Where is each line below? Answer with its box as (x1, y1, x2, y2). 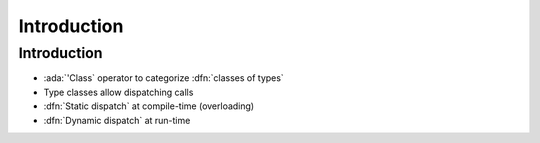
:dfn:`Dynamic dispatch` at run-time (43, 114, 191, 126)
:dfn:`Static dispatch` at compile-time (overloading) (43, 100, 255, 112)
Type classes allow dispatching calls (43, 86, 194, 98)
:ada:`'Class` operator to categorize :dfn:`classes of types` (43, 72, 284, 84)
